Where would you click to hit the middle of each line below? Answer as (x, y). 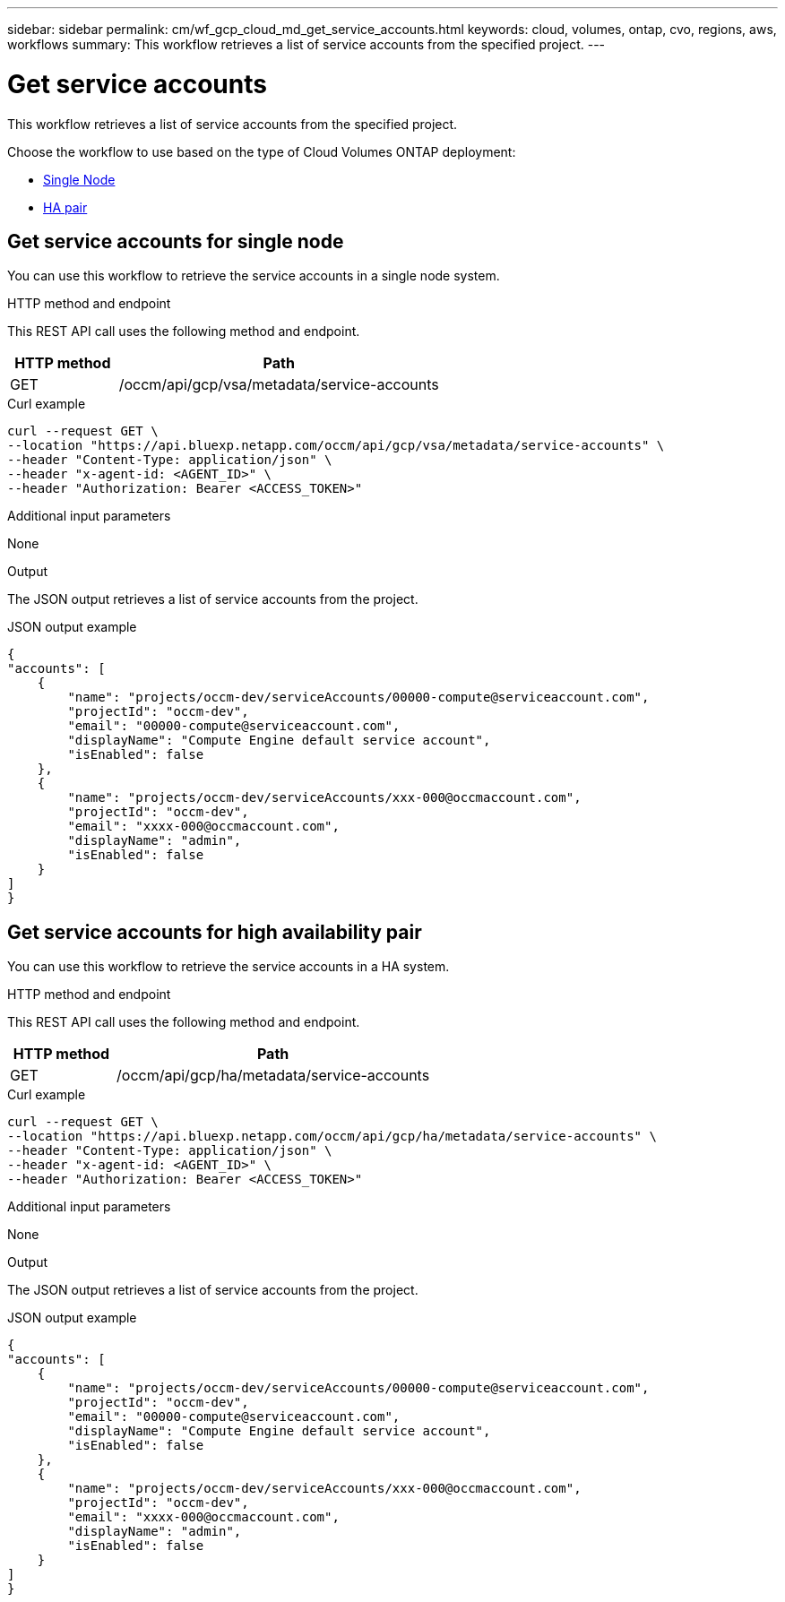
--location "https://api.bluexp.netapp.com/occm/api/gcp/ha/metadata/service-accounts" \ (332, 1137)
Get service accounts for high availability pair (215, 932)
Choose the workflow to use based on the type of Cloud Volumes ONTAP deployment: (262, 151)
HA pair (65, 207)
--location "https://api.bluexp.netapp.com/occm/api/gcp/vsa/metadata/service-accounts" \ (336, 446)
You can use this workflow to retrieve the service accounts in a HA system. (229, 967)
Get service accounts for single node (176, 241)
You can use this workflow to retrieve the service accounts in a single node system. (254, 276)
